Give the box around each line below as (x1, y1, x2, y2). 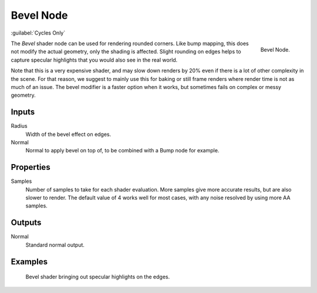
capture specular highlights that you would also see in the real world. (11, 56, 178, 63)
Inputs (11, 107, 35, 117)
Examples (11, 257, 48, 267)
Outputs (11, 217, 42, 228)
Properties (11, 162, 50, 172)
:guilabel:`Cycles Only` (11, 29, 66, 36)
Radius (11, 122, 28, 130)
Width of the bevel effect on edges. (25, 131, 112, 138)
